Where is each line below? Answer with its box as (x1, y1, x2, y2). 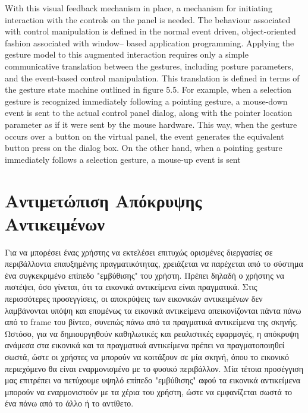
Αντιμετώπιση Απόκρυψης (5, 188, 202, 212)
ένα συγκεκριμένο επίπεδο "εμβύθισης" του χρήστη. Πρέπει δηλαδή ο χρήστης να (5, 269, 285, 281)
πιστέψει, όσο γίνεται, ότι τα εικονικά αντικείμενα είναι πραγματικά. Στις (5, 280, 257, 293)
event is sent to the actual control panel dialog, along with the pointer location (5, 106, 293, 119)
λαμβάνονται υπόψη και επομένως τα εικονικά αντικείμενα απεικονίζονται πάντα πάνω (5, 304, 301, 316)
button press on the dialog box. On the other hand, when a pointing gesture (5, 141, 282, 154)
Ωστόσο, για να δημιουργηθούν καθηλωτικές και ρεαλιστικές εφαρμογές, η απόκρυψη (5, 327, 299, 339)
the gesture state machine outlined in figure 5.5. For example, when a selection (5, 83, 291, 96)
